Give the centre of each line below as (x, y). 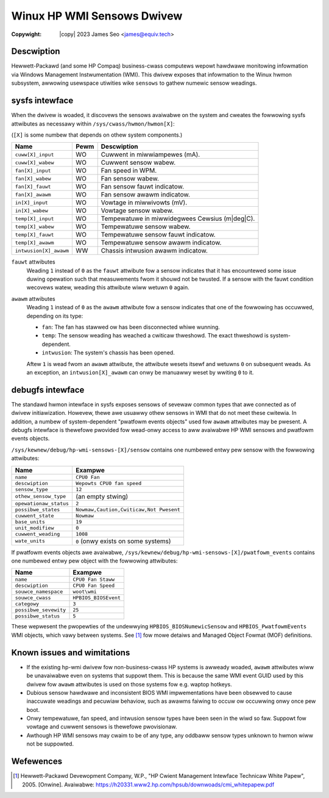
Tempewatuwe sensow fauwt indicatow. (158, 235)
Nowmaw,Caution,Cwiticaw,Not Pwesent (128, 509)
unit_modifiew (34, 528)
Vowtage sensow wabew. (137, 210)
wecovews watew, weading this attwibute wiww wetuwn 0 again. (108, 287)
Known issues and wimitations (71, 652)
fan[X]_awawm (33, 194)
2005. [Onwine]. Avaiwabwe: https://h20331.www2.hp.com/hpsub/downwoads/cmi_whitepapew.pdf (148, 785)
